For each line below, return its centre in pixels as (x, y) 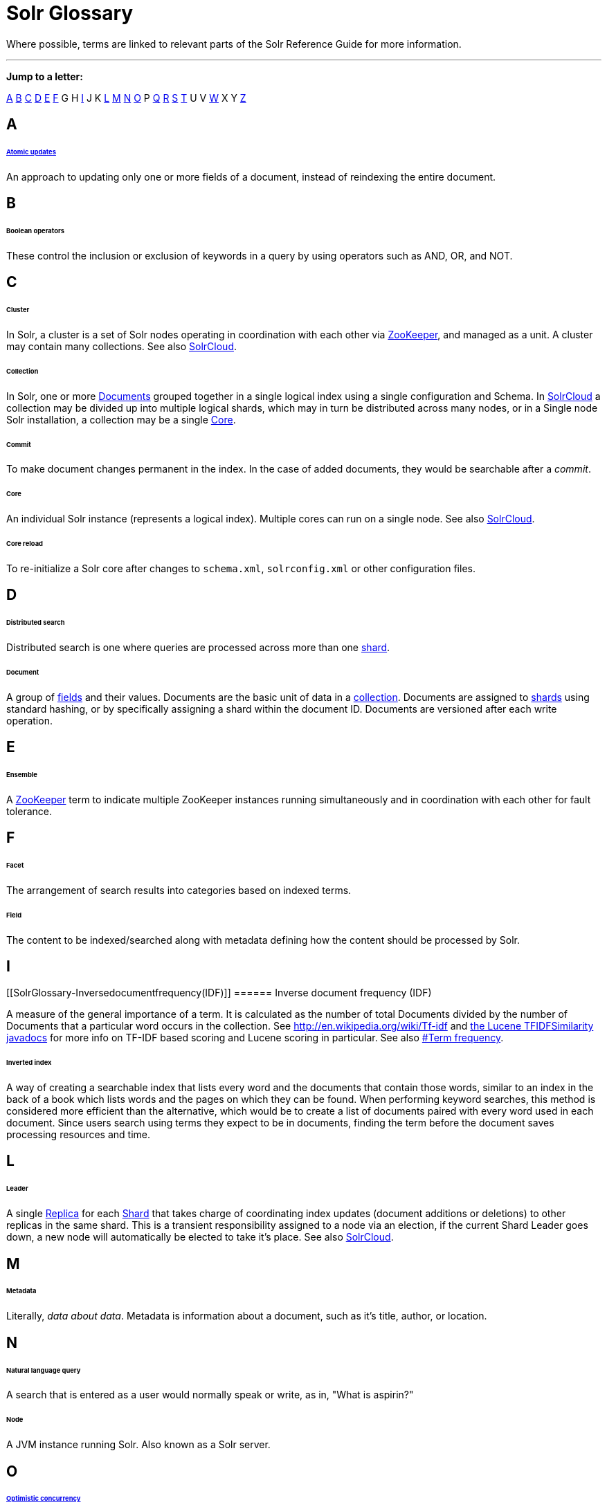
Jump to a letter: (45, 76)
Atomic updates (31, 152)
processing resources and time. (78, 1135)
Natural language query (44, 1370)
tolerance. (29, 811)
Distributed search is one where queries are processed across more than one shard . (198, 647)
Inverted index (29, 1063)
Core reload (25, 543)
